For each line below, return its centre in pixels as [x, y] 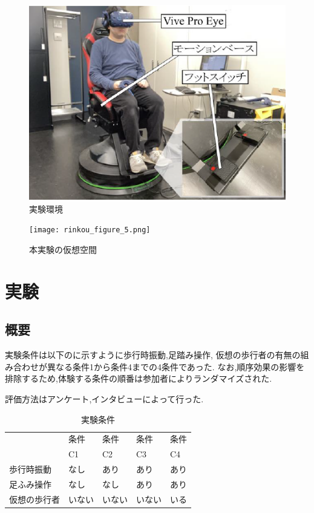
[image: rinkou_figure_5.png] [90, 230]
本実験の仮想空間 [63, 250]
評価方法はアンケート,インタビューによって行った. [104, 399]
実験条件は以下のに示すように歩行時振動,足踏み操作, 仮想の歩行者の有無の [153, 355]
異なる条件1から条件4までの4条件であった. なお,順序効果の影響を [176, 366]
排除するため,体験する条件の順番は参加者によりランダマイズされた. [139, 378]
